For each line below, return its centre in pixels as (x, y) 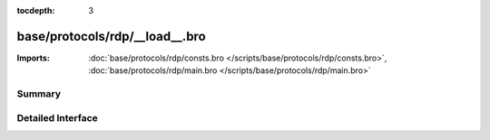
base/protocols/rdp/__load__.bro (111, 36)
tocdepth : (36, 10)
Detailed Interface (58, 117)
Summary (39, 94)
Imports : (33, 58)
